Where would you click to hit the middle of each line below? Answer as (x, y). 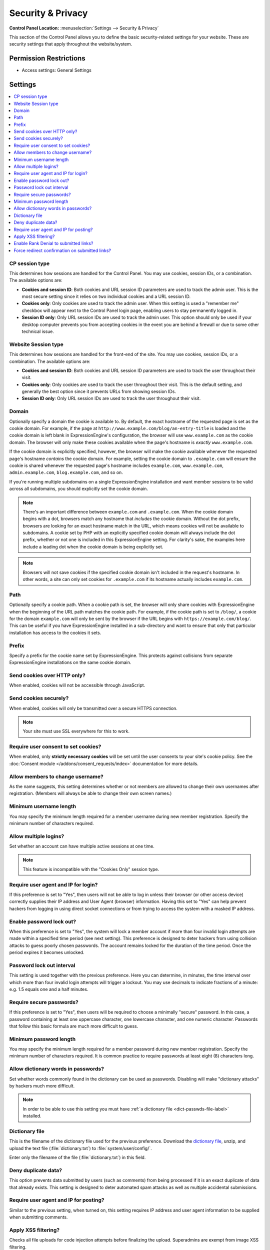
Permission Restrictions (47, 58)
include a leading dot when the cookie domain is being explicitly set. (93, 546)
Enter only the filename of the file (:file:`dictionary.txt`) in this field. (77, 1157)
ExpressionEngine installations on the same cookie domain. (70, 662)
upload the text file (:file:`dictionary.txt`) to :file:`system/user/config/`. (80, 1148)
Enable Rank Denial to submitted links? (53, 243)
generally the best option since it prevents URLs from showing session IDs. (99, 391)
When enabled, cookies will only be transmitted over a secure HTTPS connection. (93, 708)
